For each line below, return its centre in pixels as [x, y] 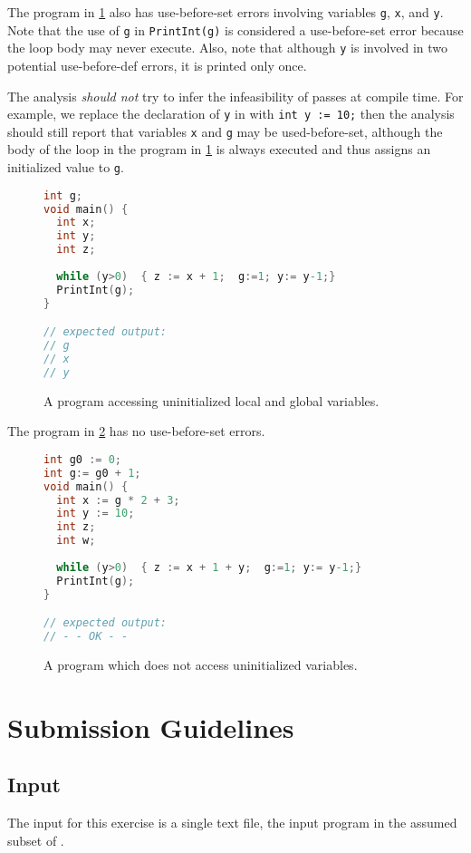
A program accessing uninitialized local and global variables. [211, 400]
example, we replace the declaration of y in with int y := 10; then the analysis [231, 114]
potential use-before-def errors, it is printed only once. [157, 65]
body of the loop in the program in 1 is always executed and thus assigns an [219, 149]
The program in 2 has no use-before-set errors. [136, 431]
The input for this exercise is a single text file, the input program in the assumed [232, 823]
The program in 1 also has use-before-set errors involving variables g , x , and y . [226, 12]
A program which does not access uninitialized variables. [201, 664]
